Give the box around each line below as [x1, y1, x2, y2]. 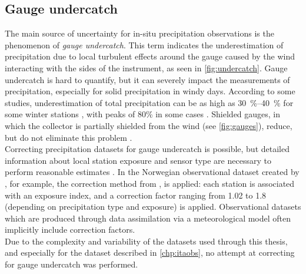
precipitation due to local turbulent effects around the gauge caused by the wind [5, 50, 295, 62]
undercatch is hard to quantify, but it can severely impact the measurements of [5, 73, 290, 85]
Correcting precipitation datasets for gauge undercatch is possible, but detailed [5, 143, 290, 155]
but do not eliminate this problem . [5, 131, 132, 143]
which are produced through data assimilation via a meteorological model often [5, 212, 291, 224]
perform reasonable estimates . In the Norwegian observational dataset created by [5, 166, 300, 178]
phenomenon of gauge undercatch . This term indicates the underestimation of [5, 38, 284, 51]
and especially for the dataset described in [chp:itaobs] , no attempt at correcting [5, 246, 295, 259]
